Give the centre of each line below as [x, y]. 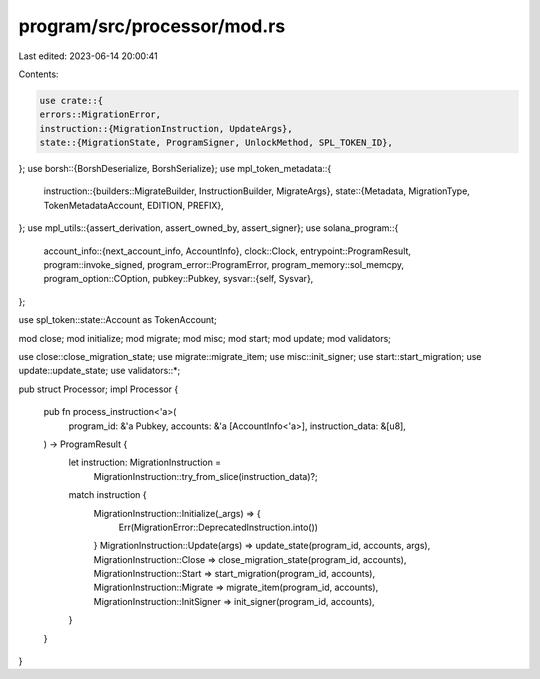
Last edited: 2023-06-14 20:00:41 [88, 56]
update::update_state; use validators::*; [99, 371]
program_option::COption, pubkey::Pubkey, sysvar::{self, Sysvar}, [178, 279]
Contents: [38, 74]
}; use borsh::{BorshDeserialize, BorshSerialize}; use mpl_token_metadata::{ [175, 169]
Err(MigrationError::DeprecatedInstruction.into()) [218, 527]
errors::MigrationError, [100, 114]
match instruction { [107, 495]
